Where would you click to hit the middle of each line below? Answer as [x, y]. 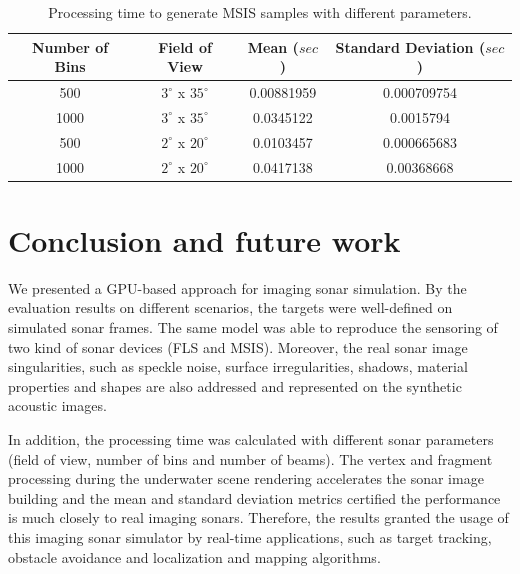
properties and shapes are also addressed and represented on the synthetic [235, 385]
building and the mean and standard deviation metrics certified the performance [254, 497]
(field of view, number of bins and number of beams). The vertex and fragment [250, 458]
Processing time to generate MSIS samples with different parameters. [260, 12]
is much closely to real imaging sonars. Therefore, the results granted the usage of [258, 517]
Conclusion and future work [204, 239]
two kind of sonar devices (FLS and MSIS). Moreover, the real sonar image [238, 346]
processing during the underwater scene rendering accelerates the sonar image [246, 478]
